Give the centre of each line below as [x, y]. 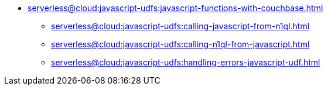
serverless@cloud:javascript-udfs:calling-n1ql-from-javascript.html [180, 44]
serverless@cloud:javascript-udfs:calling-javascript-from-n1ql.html [180, 26]
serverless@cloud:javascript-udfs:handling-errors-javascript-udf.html [186, 62]
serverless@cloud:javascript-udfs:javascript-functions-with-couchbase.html [175, 8]
